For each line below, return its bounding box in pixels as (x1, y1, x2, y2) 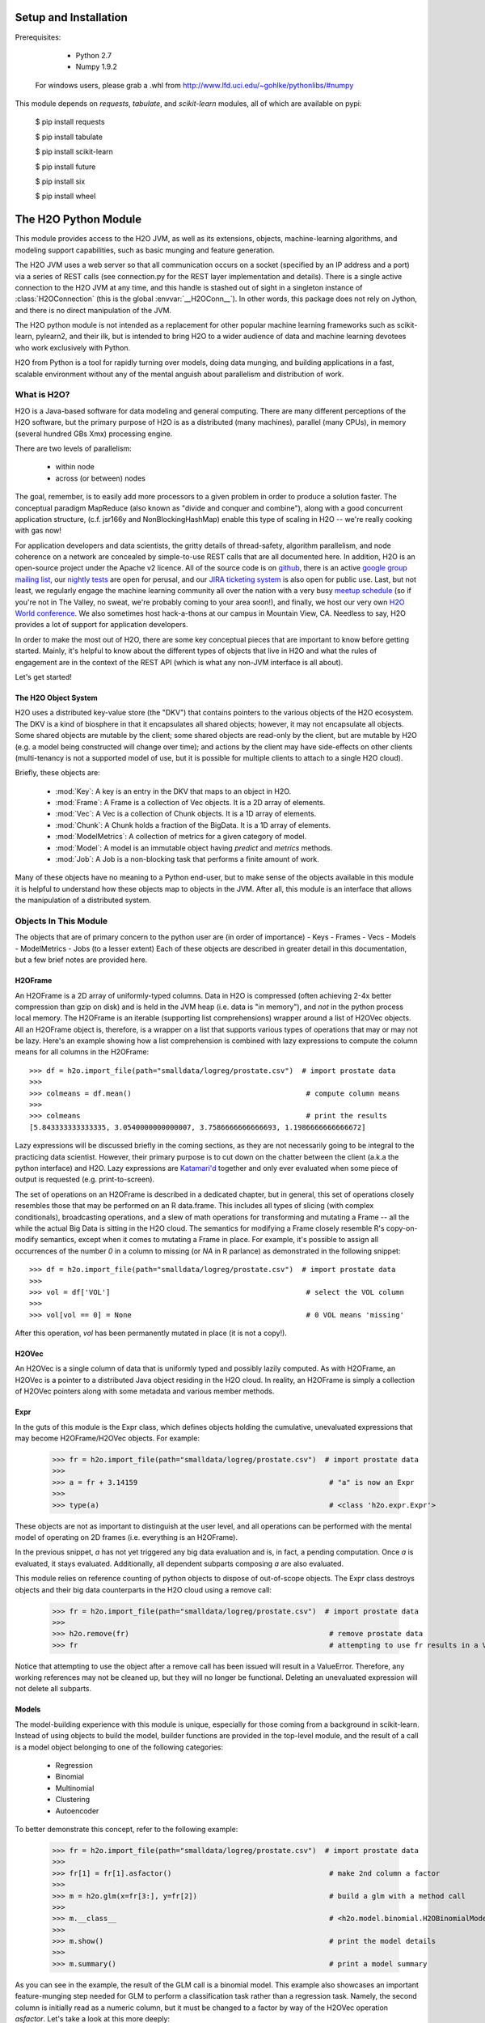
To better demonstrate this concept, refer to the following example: (15, 1824, 238, 1834)
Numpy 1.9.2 (75, 61, 117, 72)
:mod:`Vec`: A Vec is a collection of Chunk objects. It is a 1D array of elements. (55, 809, 317, 819)
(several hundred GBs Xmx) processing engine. (15, 429, 173, 439)
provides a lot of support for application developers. (15, 620, 189, 630)
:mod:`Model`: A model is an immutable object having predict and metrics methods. (55, 842, 333, 853)
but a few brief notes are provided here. (15, 955, 148, 965)
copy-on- (386, 1223, 418, 1233)
